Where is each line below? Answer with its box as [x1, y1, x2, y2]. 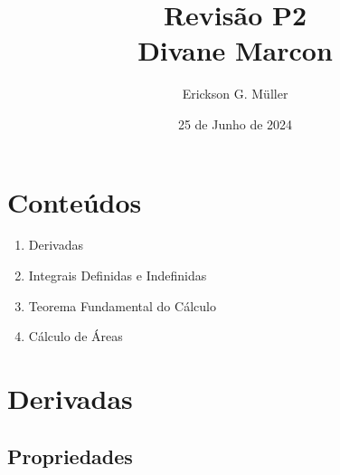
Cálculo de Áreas [28, 327, 123, 346]
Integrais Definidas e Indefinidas [28, 266, 207, 285]
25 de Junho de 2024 [177, 114, 293, 133]
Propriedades [7, 442, 133, 470]
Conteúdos [7, 183, 142, 220]
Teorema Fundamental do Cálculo [28, 296, 216, 315]
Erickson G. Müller [182, 84, 288, 103]
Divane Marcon [137, 32, 333, 69]
